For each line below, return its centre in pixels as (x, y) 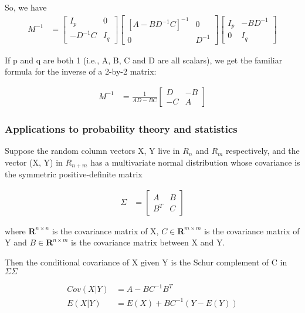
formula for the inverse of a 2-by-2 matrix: (81, 71)
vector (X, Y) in (34, 162)
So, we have (26, 7)
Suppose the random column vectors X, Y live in (92, 151)
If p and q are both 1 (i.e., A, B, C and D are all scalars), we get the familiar (144, 60)
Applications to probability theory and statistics (121, 128)
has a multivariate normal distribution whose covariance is (195, 162)
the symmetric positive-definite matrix (74, 174)
